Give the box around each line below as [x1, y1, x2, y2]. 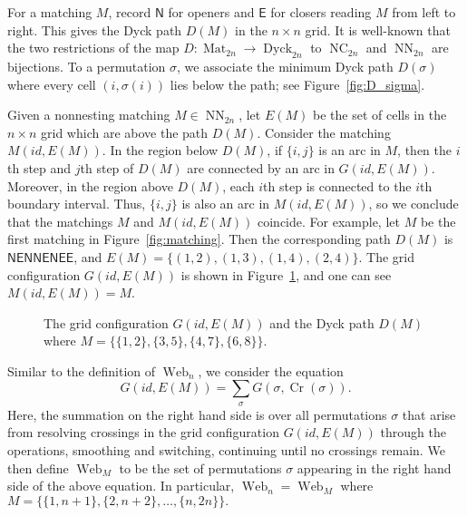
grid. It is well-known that [305, 20, 451, 39]
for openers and [168, 3, 255, 21]
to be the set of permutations [119, 458, 282, 477]
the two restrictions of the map [7, 38, 180, 57]
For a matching [7, 3, 92, 21]
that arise [402, 404, 456, 424]
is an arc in [318, 141, 381, 160]
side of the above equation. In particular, [7, 476, 235, 495]
